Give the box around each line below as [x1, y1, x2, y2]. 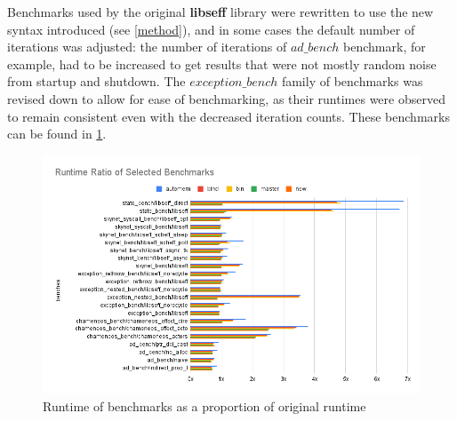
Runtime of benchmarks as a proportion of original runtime [43, 396, 366, 415]
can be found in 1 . [7, 124, 107, 143]
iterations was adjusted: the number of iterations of [7, 37, 287, 56]
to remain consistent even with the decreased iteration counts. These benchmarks [7, 107, 450, 125]
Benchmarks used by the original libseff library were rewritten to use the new [7, 3, 434, 20]
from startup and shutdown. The [7, 72, 186, 91]
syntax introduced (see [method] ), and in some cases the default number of [7, 20, 415, 38]
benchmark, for [343, 37, 426, 56]
